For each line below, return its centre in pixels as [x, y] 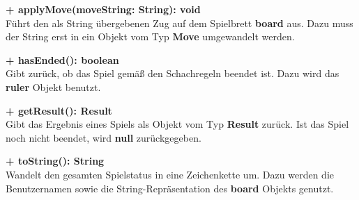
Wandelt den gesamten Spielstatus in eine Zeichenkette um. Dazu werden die [170, 174]
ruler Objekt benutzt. [53, 86]
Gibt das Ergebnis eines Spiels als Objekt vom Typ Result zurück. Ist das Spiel [177, 124]
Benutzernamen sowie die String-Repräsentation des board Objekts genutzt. [170, 188]
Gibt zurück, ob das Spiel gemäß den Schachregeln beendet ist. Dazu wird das [173, 73]
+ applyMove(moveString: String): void [103, 9]
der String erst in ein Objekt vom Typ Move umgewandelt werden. [150, 36]
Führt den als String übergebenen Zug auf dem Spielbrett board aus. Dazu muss [179, 23]
